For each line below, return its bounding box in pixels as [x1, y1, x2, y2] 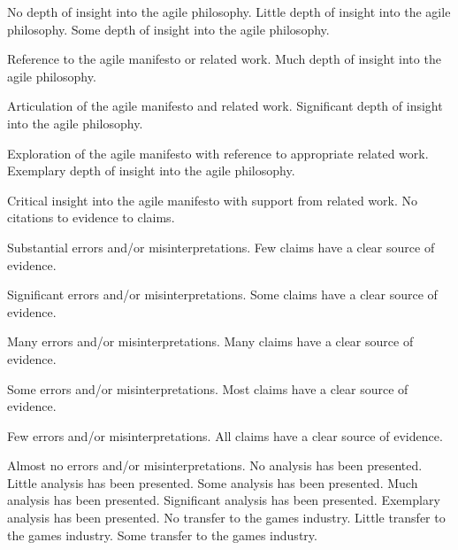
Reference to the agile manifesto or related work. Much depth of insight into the [7, 50, 441, 68]
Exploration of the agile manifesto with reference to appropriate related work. [7, 143, 429, 162]
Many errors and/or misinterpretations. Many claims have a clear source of [7, 332, 414, 351]
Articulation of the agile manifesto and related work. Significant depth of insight [7, 97, 443, 115]
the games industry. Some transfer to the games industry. [7, 525, 317, 544]
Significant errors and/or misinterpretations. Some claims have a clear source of [7, 285, 438, 304]
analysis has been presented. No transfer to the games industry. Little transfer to [7, 508, 446, 527]
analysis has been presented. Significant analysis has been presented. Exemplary [7, 491, 440, 509]
